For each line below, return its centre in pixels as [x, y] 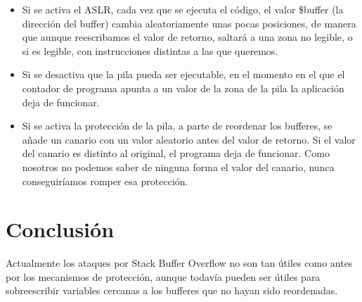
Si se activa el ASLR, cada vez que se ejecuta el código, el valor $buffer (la [183, 9]
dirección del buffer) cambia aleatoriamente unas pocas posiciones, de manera [189, 23]
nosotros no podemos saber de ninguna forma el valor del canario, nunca [178, 166]
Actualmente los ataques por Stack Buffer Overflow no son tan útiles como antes [179, 263]
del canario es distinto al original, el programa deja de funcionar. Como [176, 153]
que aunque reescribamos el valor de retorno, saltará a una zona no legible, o [187, 37]
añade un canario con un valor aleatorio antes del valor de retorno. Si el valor [189, 139]
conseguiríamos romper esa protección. [105, 181]
